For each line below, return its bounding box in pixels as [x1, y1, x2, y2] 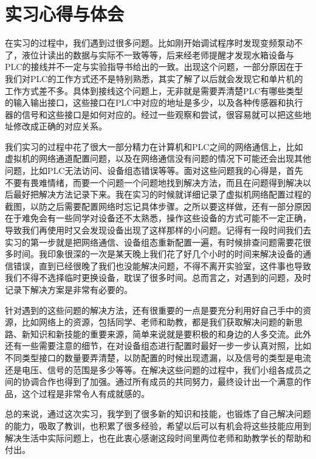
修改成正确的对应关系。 [13, 120, 107, 133]
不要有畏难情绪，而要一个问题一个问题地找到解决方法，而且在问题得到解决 [5, 176, 303, 188]
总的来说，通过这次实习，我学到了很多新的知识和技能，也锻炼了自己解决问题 [5, 407, 311, 420]
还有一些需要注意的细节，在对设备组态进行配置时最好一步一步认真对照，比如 [5, 339, 311, 352]
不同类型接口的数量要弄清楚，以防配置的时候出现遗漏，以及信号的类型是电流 [5, 351, 311, 364]
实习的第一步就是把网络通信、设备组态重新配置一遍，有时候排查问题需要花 [5, 235, 303, 248]
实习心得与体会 [5, 1, 125, 26]
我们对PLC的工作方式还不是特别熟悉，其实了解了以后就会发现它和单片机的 [5, 72, 303, 85]
